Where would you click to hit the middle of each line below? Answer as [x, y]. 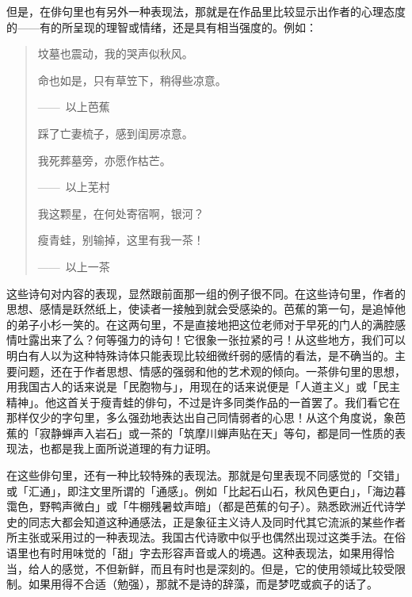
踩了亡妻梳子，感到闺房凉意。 [115, 133]
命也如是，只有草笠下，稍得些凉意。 [132, 80]
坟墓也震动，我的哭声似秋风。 [115, 54]
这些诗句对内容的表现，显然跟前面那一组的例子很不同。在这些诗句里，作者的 [206, 293]
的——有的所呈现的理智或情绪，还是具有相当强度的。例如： [162, 27]
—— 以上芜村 [74, 187]
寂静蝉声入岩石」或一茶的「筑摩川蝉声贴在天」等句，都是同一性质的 [217, 432]
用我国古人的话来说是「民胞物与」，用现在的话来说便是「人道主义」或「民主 [203, 387]
